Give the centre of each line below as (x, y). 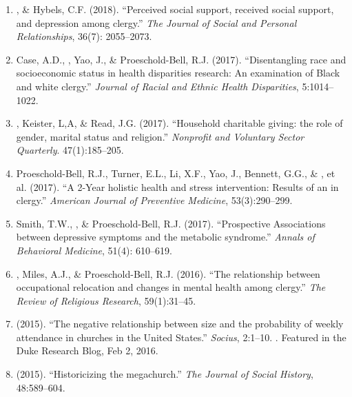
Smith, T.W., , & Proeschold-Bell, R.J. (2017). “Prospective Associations (171, 223)
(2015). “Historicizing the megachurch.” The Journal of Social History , (165, 374)
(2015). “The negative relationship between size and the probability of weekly (180, 324)
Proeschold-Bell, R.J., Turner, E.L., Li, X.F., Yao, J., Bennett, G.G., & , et (176, 173)
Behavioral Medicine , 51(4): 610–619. (94, 250)
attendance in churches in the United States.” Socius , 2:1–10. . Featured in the (181, 337)
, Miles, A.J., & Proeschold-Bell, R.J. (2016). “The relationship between (168, 273)
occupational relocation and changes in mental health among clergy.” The (171, 287)
